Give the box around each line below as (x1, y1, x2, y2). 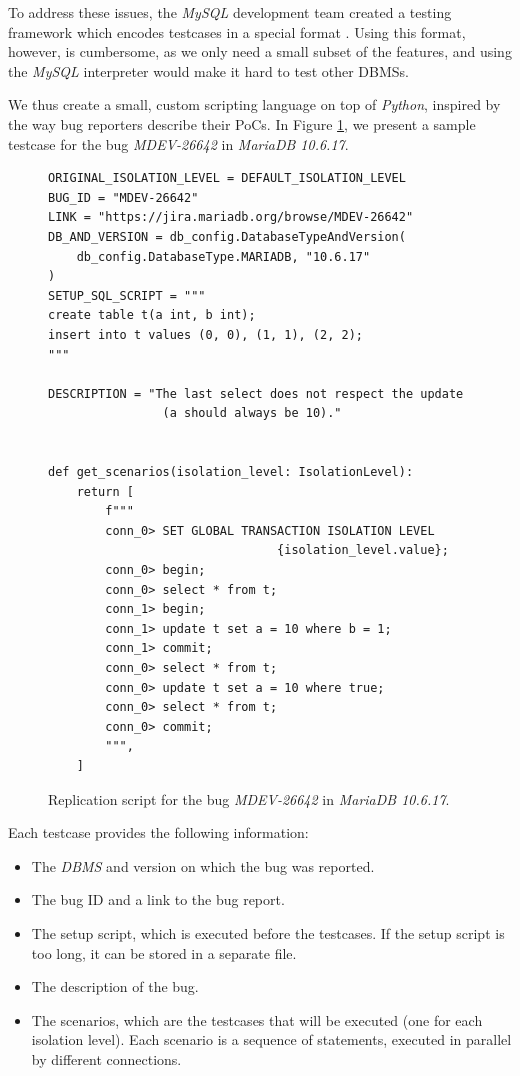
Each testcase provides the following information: (8, 822, 309, 843)
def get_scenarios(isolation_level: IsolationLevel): (48, 465, 414, 480)
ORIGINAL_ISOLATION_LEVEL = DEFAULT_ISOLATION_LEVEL (48, 171, 406, 186)
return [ (76, 484, 134, 499)
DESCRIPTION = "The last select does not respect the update (48, 386, 464, 401)
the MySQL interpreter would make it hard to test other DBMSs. (8, 60, 409, 81)
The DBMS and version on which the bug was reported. (31, 855, 375, 876)
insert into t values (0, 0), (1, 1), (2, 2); (48, 327, 363, 342)
